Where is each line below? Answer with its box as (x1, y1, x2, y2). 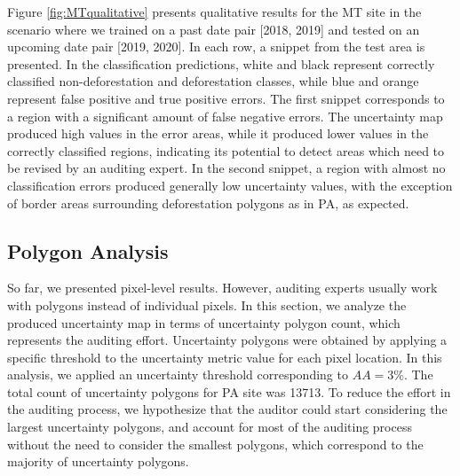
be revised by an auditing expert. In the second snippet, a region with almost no (7, 159, 446, 177)
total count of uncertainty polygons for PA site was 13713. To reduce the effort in (7, 382, 451, 401)
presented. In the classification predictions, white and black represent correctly (7, 54, 435, 73)
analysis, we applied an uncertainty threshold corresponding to (7, 365, 348, 384)
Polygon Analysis (7, 237, 169, 264)
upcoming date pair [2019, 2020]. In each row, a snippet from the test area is (7, 37, 425, 56)
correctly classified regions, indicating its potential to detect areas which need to (7, 141, 445, 160)
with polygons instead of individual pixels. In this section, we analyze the (7, 295, 407, 314)
